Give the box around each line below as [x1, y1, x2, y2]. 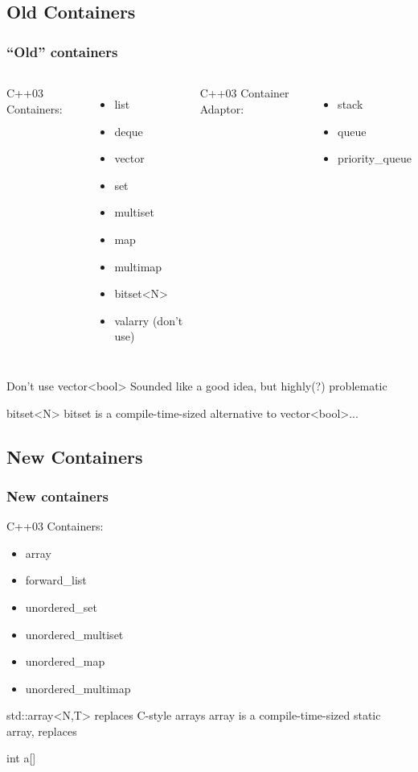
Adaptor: [199, 100, 244, 117]
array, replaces [6, 722, 77, 739]
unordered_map [25, 653, 105, 670]
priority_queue [338, 150, 412, 167]
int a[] [6, 749, 36, 766]
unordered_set [25, 598, 98, 615]
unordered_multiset [25, 625, 124, 642]
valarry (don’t [114, 312, 183, 328]
